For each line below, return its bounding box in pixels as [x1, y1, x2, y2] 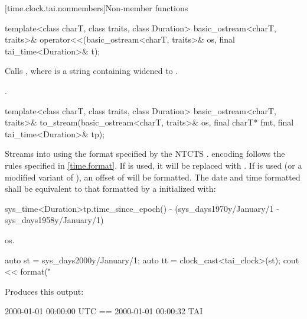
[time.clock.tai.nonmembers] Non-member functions [5, 2, 188, 14]
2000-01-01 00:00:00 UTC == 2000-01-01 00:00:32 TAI [5, 305, 203, 317]
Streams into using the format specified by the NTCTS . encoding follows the [5, 147, 285, 160]
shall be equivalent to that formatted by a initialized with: [5, 182, 216, 195]
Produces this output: [5, 285, 84, 297]
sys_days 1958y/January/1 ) [5, 214, 104, 226]
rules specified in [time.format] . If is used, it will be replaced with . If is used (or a [5, 159, 302, 171]
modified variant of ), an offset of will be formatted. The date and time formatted [5, 170, 301, 183]
